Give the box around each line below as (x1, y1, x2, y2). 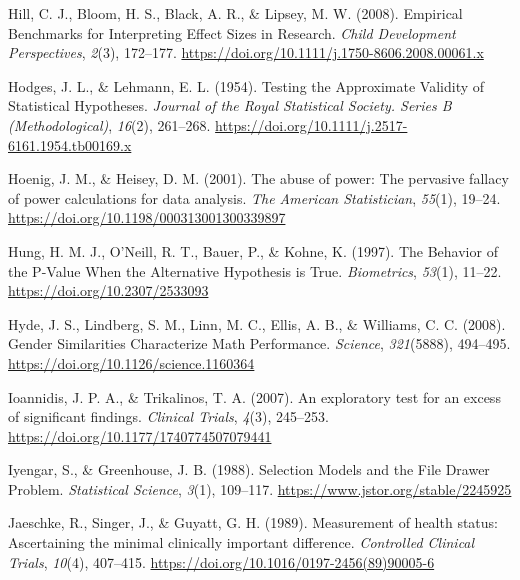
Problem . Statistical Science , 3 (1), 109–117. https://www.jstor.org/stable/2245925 (8, 478, 512, 499)
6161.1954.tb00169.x (8, 134, 132, 155)
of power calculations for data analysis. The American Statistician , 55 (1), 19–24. (8, 187, 501, 208)
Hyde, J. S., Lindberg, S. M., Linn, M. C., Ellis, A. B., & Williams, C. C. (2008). (8, 313, 506, 334)
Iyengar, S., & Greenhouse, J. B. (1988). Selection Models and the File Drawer (8, 459, 490, 480)
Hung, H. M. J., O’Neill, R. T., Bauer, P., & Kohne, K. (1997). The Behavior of (8, 240, 498, 261)
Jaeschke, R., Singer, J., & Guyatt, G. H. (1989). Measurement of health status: (8, 512, 498, 533)
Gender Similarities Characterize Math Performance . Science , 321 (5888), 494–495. (8, 333, 511, 354)
